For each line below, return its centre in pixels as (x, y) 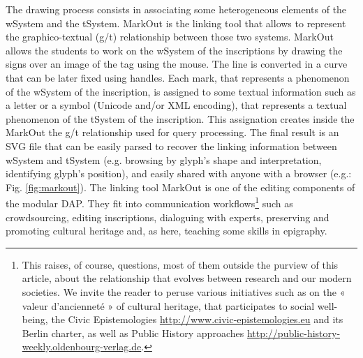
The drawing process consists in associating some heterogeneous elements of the (176, 9)
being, (35, 319)
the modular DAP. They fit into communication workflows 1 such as (149, 202)
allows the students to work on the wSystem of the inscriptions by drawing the (174, 50)
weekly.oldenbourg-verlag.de (82, 346)
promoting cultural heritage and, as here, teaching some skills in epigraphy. (166, 231)
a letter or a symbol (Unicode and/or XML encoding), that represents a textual (176, 105)
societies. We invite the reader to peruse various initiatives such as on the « (184, 291)
